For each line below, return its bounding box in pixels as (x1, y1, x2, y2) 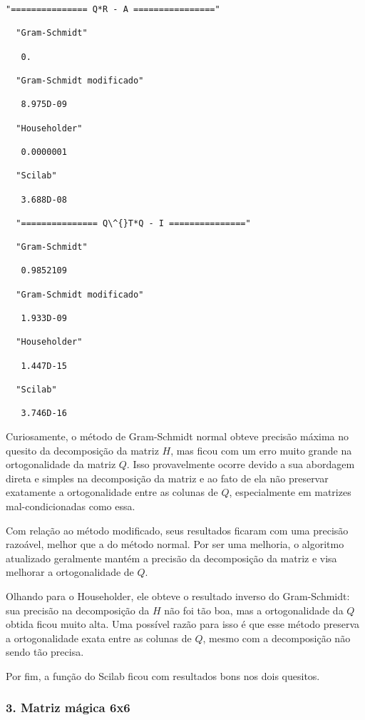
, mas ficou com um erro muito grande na (170, 442, 352, 457)
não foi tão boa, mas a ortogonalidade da (164, 602, 344, 617)
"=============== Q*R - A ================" (6, 4, 220, 14)
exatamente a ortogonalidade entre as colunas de (6, 485, 218, 500)
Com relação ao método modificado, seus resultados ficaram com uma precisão (6, 522, 349, 537)
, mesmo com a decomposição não (202, 630, 351, 645)
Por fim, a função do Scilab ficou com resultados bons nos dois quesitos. (6, 668, 320, 683)
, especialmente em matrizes (229, 485, 351, 500)
